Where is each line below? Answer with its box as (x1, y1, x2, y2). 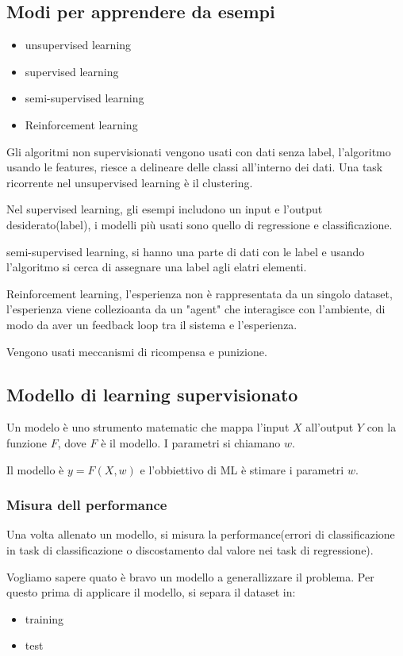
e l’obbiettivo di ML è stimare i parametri (140, 461, 344, 478)
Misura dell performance (6, 495, 167, 515)
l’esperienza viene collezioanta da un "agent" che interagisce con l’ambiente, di (6, 301, 386, 317)
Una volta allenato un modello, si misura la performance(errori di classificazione (6, 526, 395, 543)
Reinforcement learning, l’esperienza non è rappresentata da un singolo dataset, (6, 285, 393, 301)
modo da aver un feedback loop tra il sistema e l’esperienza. (6, 316, 297, 332)
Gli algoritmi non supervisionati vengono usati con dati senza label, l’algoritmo (6, 143, 391, 159)
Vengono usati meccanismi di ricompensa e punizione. (6, 343, 267, 359)
